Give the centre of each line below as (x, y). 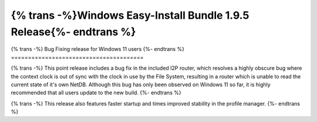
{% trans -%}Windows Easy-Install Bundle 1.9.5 (130, 15)
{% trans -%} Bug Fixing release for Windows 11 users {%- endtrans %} (98, 49)
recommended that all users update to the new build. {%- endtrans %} (96, 93)
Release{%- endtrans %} (73, 32)
